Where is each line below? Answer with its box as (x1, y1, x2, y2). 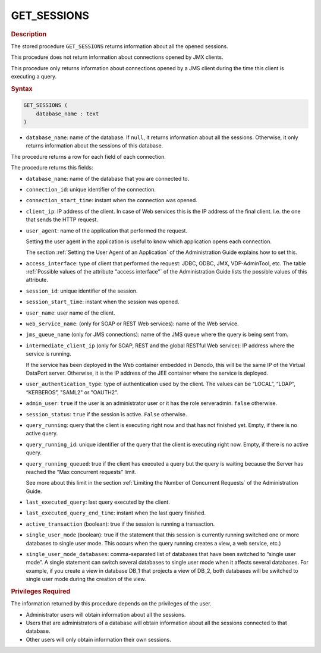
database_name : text (36, 110, 99, 117)
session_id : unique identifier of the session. (26, 287, 138, 294)
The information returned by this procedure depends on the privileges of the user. (11, 600, 212, 607)
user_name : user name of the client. (26, 309, 115, 316)
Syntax (11, 84, 33, 93)
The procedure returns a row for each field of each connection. (11, 153, 166, 160)
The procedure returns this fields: (11, 164, 93, 171)
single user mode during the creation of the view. (26, 576, 146, 583)
